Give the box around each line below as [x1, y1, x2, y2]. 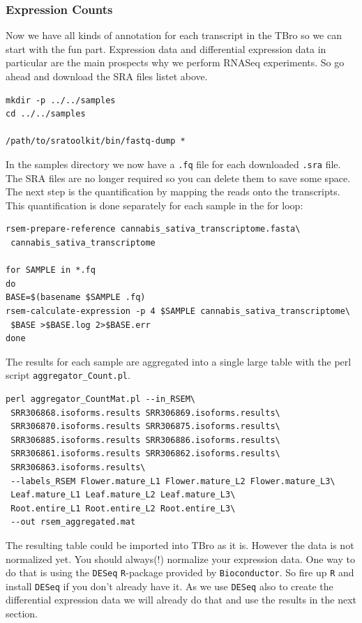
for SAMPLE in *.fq [6, 265, 96, 276]
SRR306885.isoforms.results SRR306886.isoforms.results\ [10, 435, 280, 445]
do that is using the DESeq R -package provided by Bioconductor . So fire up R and [6, 565, 354, 580]
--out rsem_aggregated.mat [10, 517, 136, 527]
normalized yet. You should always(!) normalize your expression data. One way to [6, 551, 355, 566]
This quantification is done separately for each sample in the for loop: [6, 197, 303, 212]
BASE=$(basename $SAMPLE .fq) [6, 292, 146, 303]
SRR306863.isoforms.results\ [10, 462, 146, 472]
